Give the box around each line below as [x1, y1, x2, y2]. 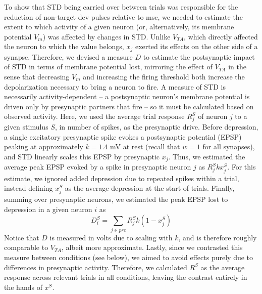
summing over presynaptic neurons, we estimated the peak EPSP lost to [4, 194, 228, 204]
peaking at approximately [4, 141, 83, 152]
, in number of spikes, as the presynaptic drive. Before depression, [55, 121, 258, 132]
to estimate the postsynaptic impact [143, 51, 255, 62]
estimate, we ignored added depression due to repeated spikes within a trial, [4, 173, 239, 183]
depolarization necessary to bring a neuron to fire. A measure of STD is [4, 81, 226, 92]
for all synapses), [202, 141, 255, 152]
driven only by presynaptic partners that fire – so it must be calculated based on [4, 101, 254, 111]
